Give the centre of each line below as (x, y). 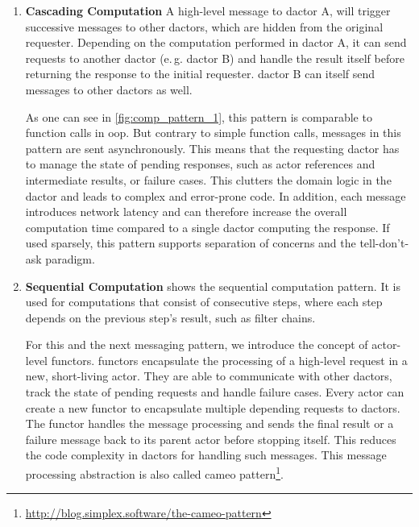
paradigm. (70, 258)
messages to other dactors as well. (109, 89)
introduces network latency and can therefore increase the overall (186, 212)
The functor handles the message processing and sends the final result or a (209, 423)
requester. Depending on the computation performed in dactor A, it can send (216, 42)
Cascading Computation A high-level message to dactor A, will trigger (208, 10)
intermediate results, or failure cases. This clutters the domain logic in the (208, 179)
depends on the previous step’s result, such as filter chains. (170, 317)
